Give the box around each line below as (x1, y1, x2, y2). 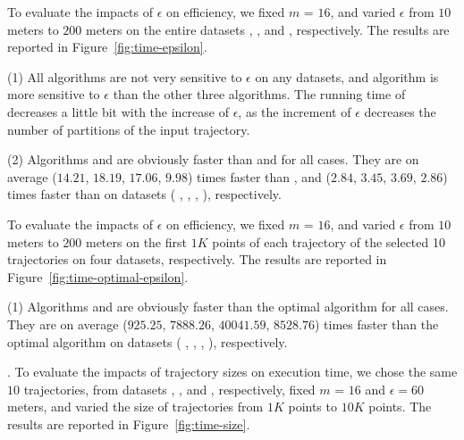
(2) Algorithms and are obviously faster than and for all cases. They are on (7, 150, 419, 169)
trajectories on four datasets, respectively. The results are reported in (7, 250, 387, 269)
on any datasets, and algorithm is (255, 67, 439, 86)
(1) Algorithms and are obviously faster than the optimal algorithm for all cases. (7, 297, 449, 316)
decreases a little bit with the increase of (7, 102, 229, 120)
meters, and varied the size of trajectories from (7, 397, 264, 416)
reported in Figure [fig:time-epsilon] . (7, 37, 207, 56)
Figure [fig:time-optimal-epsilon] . (7, 267, 189, 286)
